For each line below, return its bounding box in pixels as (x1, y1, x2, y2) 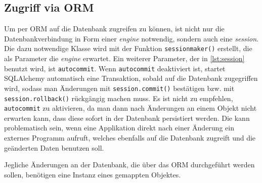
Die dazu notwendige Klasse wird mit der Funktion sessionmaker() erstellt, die (4, 43, 252, 54)
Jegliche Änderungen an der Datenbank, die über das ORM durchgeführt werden (4, 159, 255, 170)
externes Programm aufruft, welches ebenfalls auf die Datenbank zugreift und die (4, 132, 256, 143)
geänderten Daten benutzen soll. (4, 142, 104, 153)
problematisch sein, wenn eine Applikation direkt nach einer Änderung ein (4, 122, 234, 133)
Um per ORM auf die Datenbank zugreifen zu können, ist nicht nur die (4, 23, 225, 34)
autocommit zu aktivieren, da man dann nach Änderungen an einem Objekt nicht (4, 103, 257, 113)
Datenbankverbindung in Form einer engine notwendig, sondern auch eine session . (4, 33, 259, 43)
